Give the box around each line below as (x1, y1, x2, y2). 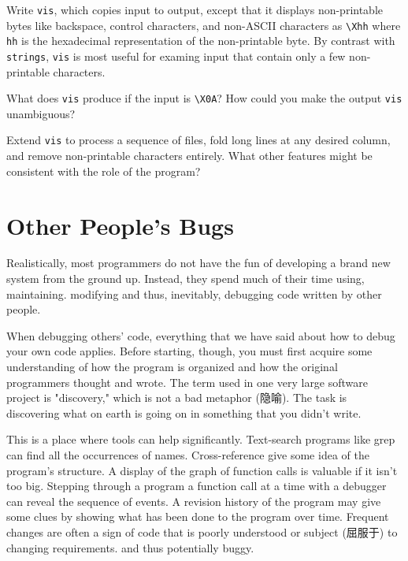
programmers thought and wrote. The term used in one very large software (6, 373, 369, 390)
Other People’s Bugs (6, 209, 234, 241)
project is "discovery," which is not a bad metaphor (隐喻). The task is (6, 389, 347, 406)
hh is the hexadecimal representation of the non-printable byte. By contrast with (6, 32, 395, 49)
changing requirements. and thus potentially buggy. (6, 539, 254, 555)
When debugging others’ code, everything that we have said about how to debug (6, 327, 395, 344)
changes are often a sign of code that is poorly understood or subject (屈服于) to (6, 523, 398, 540)
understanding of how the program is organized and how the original (6, 359, 338, 374)
